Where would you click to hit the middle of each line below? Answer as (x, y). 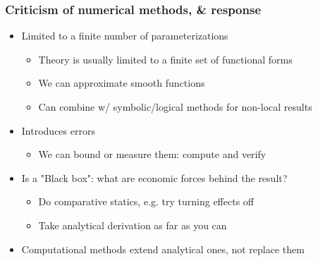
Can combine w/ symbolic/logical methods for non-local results (175, 107)
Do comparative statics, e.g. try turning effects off (146, 201)
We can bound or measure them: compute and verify (152, 154)
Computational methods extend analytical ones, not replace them (163, 249)
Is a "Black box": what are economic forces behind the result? (154, 177)
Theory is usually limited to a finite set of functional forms (165, 59)
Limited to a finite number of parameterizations (125, 36)
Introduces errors (58, 130)
